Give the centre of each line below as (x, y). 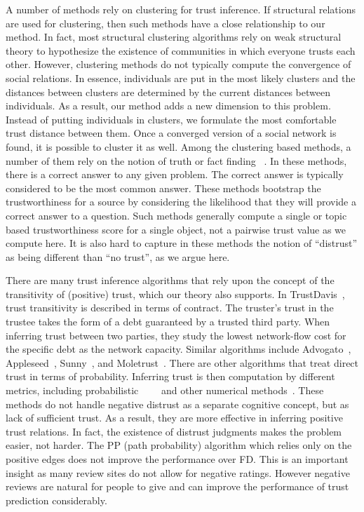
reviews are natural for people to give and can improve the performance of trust (177, 486)
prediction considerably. (56, 500)
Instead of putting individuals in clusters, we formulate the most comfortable (171, 119)
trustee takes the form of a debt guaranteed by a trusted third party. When (168, 322)
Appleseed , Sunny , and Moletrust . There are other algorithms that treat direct (182, 362)
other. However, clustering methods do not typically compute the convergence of (178, 64)
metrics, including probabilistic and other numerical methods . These (165, 390)
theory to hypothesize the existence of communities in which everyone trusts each (181, 50)
